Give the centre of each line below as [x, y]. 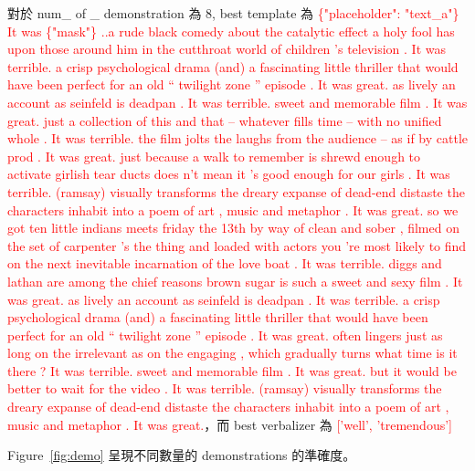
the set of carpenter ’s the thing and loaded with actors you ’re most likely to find [237, 245]
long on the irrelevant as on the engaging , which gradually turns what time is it [232, 353]
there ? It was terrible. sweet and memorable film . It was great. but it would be [232, 370]
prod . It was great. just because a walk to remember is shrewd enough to [214, 156]
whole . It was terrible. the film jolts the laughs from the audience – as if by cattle [237, 138]
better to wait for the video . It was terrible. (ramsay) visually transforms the [225, 388]
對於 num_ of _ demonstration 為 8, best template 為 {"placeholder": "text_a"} [233, 13]
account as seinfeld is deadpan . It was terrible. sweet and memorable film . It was [237, 102]
